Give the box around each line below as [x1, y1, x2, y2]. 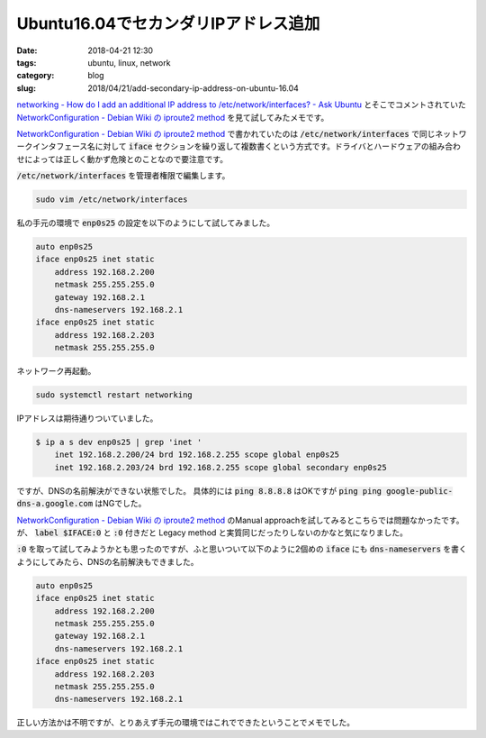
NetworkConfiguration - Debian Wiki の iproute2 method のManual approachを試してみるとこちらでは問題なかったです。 [16, 515, 464, 525]
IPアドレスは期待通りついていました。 [16, 413, 158, 424]
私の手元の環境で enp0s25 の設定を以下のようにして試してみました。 [16, 217, 275, 229]
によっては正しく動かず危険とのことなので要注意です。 [23, 153, 229, 164]
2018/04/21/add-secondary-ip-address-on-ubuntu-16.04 [87, 82, 299, 94]
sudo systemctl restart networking [35, 390, 193, 400]
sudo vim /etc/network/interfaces [35, 195, 188, 205]
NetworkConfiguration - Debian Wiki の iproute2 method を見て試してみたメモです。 [16, 112, 329, 123]
